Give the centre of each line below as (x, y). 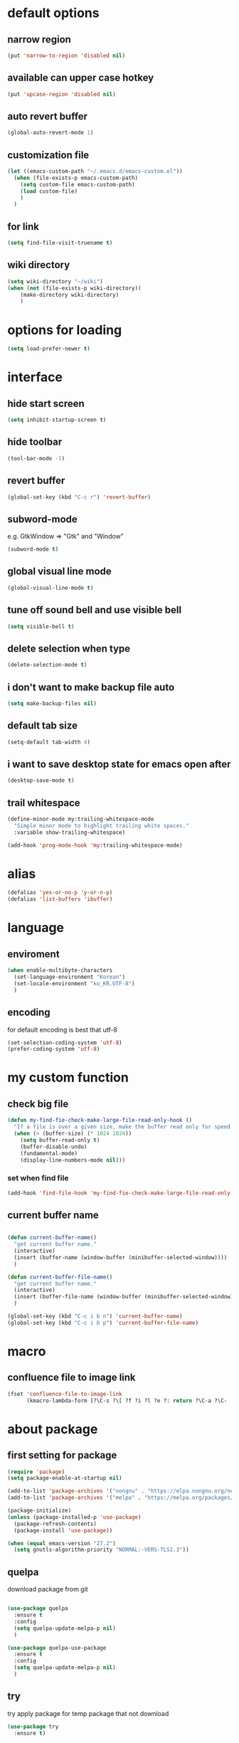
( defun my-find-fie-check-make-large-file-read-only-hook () (100, 1120)
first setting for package (62, 1455)
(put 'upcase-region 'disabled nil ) (62, 94)
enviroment (33, 954)
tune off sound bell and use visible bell (95, 610)
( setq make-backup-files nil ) (52, 703)
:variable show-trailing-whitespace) (70, 832)
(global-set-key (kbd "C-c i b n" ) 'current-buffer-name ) (95, 1316)
